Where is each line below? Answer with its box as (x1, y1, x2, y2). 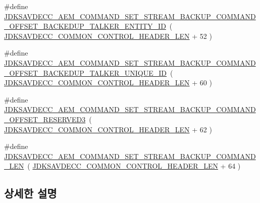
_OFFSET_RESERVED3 (4, 114, 86, 124)
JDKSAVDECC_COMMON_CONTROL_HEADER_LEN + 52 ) (4, 30, 212, 41)
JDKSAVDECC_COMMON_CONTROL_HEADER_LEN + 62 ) (4, 124, 212, 134)
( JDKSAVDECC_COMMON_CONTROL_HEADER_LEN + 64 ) (27, 161, 241, 171)
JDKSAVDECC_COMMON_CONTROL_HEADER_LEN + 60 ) (4, 77, 212, 88)
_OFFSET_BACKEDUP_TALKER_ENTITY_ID (4, 21, 166, 31)
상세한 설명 (4, 185, 57, 201)
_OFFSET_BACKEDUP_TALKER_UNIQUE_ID (4, 67, 167, 78)
